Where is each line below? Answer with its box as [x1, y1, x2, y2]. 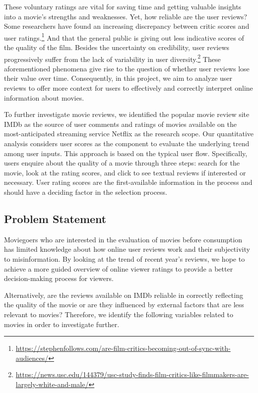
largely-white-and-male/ [15, 379, 89, 389]
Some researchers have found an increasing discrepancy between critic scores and [4, 21, 250, 31]
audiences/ [15, 352, 49, 363]
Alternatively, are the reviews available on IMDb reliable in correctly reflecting [4, 289, 243, 300]
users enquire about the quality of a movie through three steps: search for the [4, 158, 240, 168]
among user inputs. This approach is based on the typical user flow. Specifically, [4, 148, 248, 158]
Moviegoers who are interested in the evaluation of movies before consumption [4, 234, 242, 244]
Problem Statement [4, 211, 107, 226]
